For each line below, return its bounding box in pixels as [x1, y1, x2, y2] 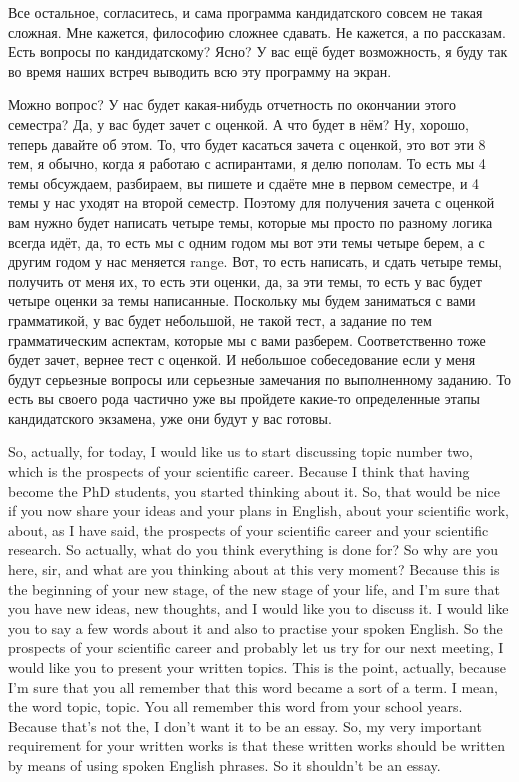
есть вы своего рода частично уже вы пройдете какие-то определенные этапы [8, 388, 480, 409]
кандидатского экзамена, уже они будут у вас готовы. [8, 407, 332, 428]
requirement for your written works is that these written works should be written [8, 735, 505, 756]
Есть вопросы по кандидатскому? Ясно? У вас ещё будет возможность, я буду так [8, 41, 508, 62]
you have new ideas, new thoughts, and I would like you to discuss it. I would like [8, 598, 509, 619]
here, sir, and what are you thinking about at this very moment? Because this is [8, 559, 500, 580]
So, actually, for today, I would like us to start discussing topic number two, [8, 441, 473, 462]
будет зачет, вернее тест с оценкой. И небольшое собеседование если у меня [8, 349, 476, 370]
